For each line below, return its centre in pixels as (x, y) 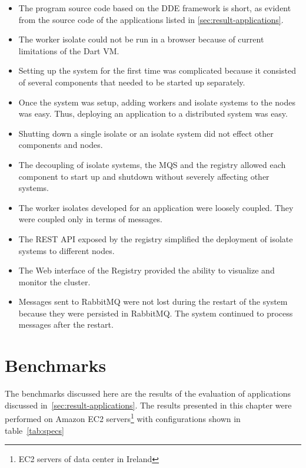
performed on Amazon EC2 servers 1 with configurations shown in (123, 418)
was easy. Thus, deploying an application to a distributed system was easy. (153, 113)
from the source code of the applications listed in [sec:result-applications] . (151, 19)
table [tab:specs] (34, 430)
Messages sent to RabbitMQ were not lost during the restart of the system (153, 301)
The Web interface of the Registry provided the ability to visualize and (147, 270)
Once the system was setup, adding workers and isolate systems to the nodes (157, 102)
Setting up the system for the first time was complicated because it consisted (157, 70)
